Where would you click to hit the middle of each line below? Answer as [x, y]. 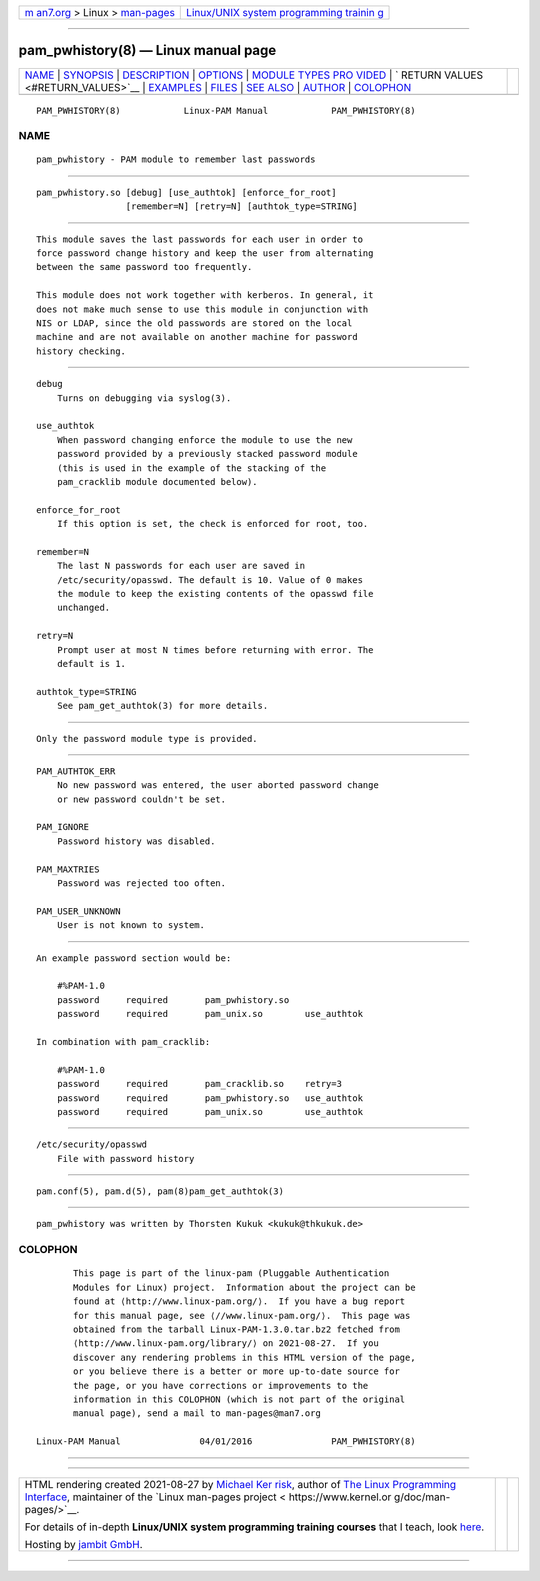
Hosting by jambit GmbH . [84, 1544]
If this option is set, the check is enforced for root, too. [212, 524]
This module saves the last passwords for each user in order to [200, 239]
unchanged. [83, 608]
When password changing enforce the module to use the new [204, 439]
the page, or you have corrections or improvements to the [221, 1385]
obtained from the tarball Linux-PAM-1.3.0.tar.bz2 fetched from [236, 1329]
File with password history [125, 1158]
